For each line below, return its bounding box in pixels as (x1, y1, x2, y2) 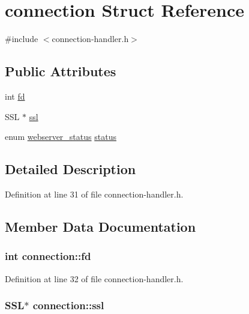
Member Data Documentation (5, 217, 196, 235)
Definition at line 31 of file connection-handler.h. (5, 187, 184, 200)
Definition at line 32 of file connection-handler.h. (5, 272, 184, 285)
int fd (5, 89, 25, 102)
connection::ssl (32, 298, 104, 313)
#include (5, 32, 38, 45)
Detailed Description (5, 160, 136, 178)
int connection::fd (5, 249, 91, 264)
